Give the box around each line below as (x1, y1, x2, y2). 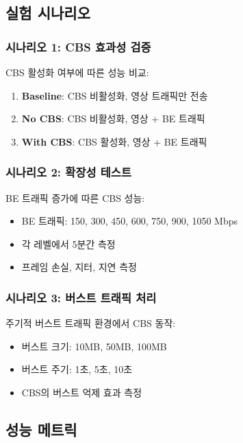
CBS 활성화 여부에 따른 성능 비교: (5, 65, 149, 79)
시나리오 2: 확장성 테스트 (5, 163, 131, 181)
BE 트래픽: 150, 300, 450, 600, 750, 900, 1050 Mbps (21, 214, 238, 228)
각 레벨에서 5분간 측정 (21, 236, 116, 251)
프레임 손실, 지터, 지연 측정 (21, 260, 137, 274)
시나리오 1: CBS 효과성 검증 (5, 38, 151, 55)
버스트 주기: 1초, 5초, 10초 (21, 362, 133, 376)
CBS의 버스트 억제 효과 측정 (21, 385, 142, 399)
